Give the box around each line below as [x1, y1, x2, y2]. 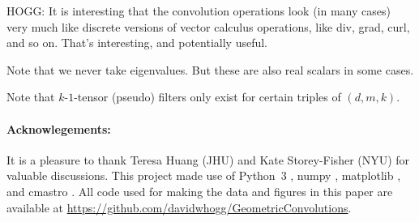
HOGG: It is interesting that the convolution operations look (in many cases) [6, 2, 391, 19]
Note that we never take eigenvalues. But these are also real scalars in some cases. [6, 61, 414, 78]
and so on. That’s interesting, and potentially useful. [6, 34, 267, 51]
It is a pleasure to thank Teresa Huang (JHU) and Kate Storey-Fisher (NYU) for [6, 151, 410, 168]
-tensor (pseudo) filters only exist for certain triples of [74, 88, 341, 105]
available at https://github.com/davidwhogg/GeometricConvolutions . [6, 199, 352, 216]
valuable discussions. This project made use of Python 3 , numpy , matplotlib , [6, 167, 401, 184]
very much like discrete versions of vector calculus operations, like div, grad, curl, [6, 18, 410, 35]
